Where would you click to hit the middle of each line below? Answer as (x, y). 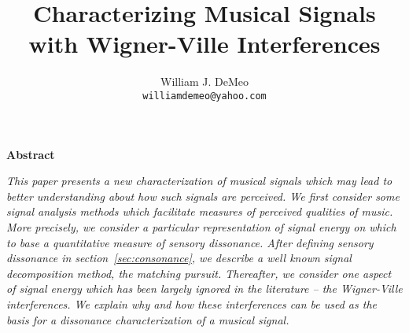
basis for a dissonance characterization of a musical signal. (148, 319)
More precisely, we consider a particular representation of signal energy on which (201, 226)
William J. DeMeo (204, 81)
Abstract (31, 154)
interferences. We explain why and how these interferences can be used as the (192, 303)
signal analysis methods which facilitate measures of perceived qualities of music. (200, 211)
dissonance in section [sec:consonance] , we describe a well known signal (179, 258)
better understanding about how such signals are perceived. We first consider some (203, 196)
